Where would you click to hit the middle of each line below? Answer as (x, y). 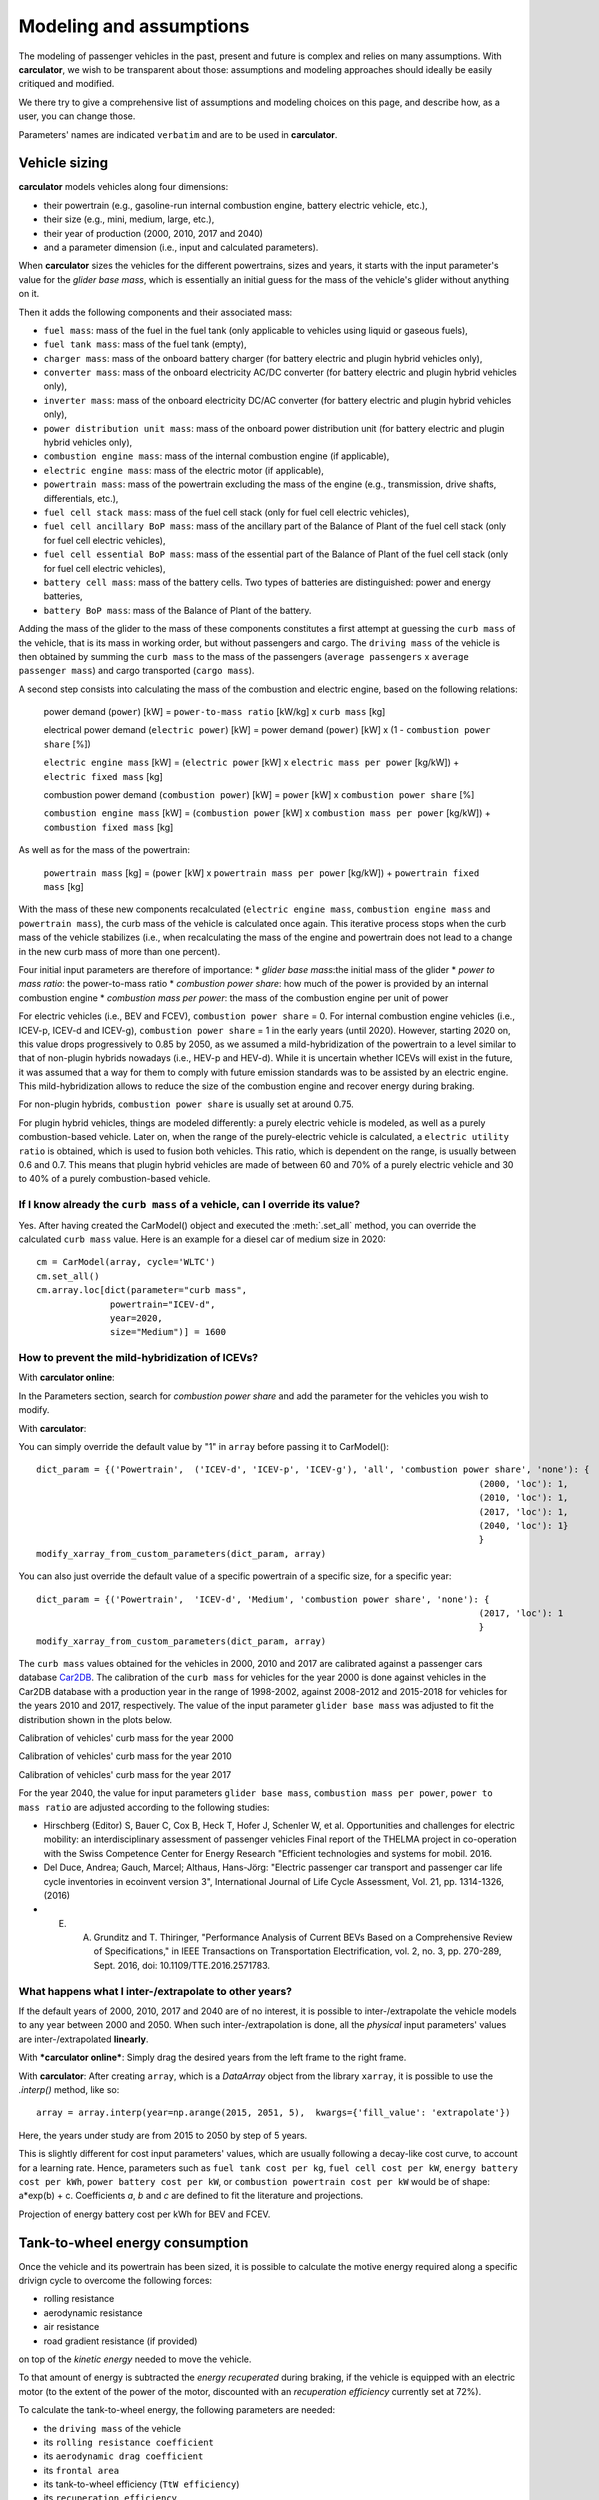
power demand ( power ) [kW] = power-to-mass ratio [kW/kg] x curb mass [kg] (214, 712)
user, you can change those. (77, 116)
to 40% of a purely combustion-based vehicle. (114, 1179)
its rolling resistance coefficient (129, 2442)
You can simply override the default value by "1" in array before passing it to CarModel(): (204, 1446)
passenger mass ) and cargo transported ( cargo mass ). (136, 671)
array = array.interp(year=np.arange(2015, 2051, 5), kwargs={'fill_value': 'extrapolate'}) (273, 2113)
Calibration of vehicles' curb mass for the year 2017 (125, 1774)
